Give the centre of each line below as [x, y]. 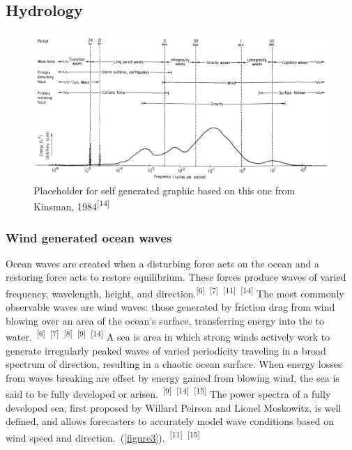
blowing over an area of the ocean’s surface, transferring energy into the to [165, 320]
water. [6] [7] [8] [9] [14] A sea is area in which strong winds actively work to [168, 336]
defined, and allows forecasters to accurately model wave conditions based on [170, 421]
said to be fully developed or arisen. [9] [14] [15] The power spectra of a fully [168, 393]
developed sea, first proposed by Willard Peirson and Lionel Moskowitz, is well [174, 407]
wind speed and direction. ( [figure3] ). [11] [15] [103, 436]
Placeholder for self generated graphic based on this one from [164, 190]
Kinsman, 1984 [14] [72, 205]
